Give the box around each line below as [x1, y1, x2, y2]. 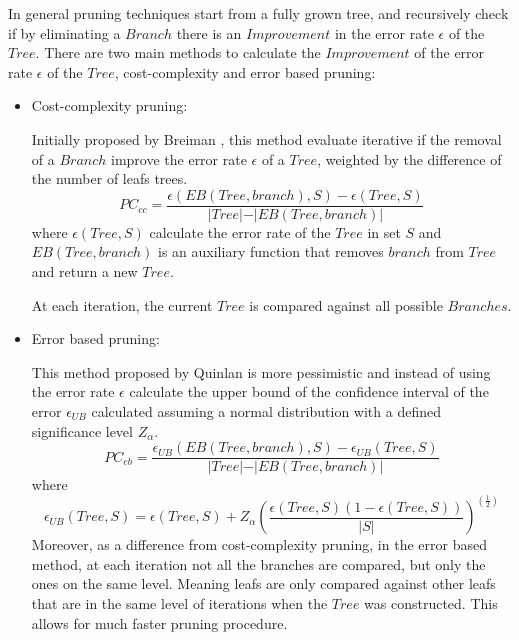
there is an [176, 22, 242, 43]
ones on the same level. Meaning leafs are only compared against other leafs [31, 573, 496, 594]
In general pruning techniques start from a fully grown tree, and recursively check [8, 3, 509, 23]
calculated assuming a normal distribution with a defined [91, 400, 441, 421]
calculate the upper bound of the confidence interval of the [129, 381, 489, 402]
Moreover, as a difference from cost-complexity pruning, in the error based [31, 534, 487, 555]
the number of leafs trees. [31, 168, 188, 189]
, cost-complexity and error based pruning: [114, 61, 376, 82]
